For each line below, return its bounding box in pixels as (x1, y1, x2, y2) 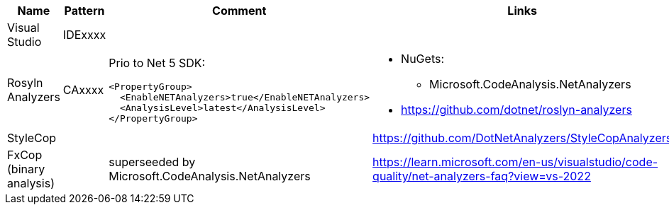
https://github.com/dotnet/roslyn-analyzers (401, 103, 632, 117)
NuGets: (401, 52, 445, 66)
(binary (7, 162, 45, 176)
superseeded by (109, 155, 196, 169)
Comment (212, 4, 267, 18)
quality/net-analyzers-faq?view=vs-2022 (372, 169, 591, 183)
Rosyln (7, 76, 43, 90)
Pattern (64, 4, 105, 18)
